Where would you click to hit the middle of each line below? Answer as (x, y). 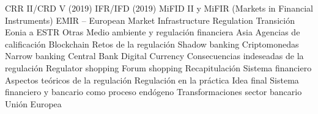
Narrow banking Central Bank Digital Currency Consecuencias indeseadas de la (154, 56)
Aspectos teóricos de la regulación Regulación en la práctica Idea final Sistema (152, 80)
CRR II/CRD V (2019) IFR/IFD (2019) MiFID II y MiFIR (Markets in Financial (159, 8)
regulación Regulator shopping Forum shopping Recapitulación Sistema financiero (158, 67)
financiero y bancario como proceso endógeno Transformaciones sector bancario (153, 92)
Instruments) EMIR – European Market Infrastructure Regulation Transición (150, 20)
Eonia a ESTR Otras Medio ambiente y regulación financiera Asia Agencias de (153, 32)
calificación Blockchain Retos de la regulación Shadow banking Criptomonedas (152, 44)
